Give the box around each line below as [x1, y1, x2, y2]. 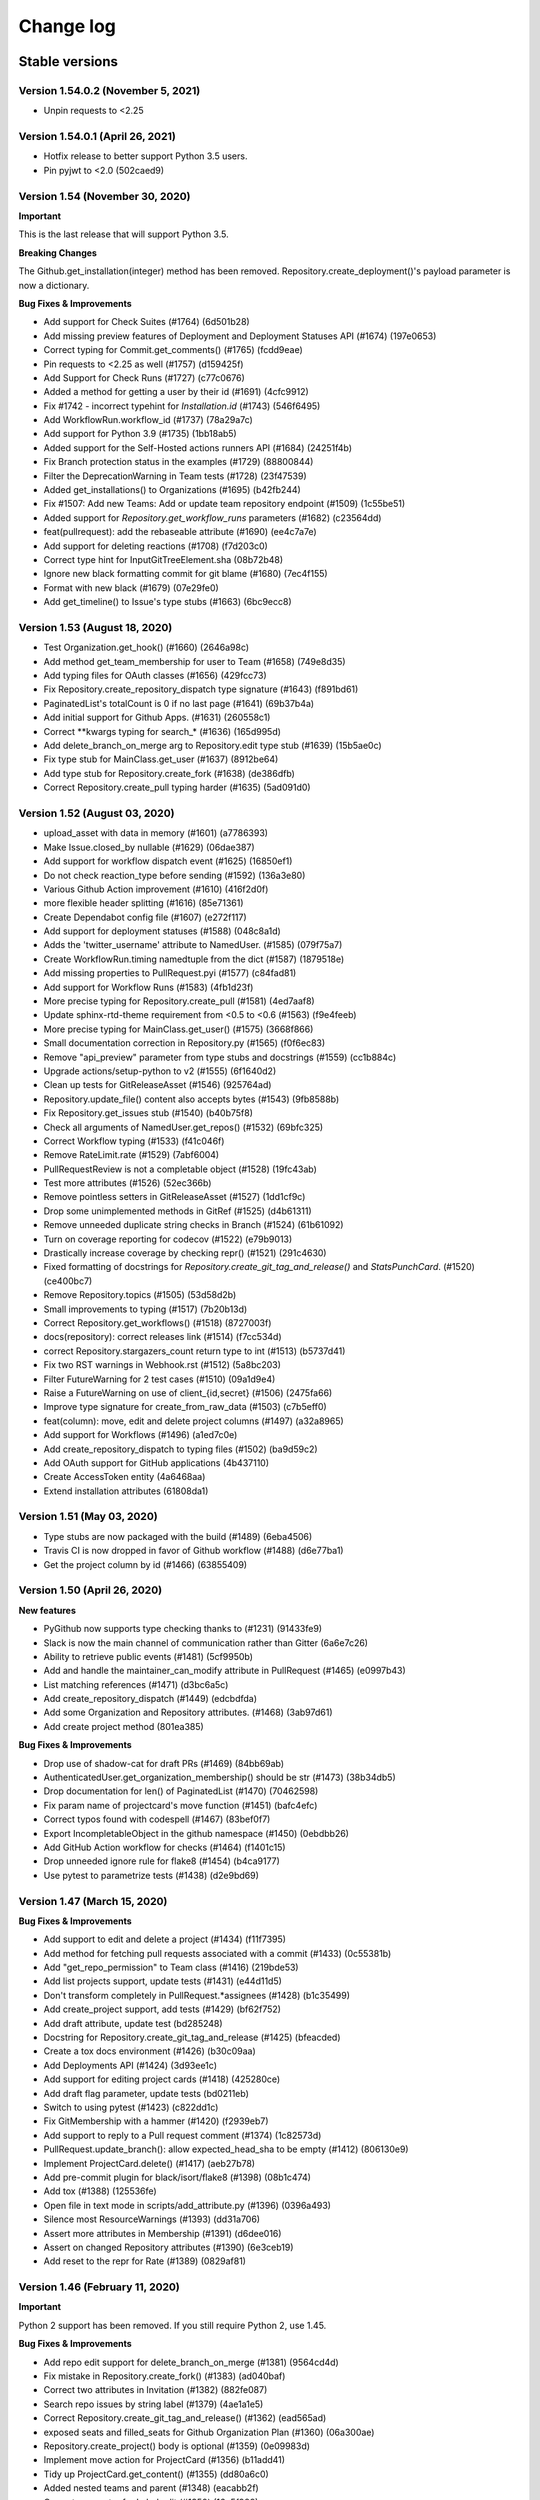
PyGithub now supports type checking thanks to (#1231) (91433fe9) [43, 1623, 323, 1635]
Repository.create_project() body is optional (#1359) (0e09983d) [43, 2440, 310, 2452]
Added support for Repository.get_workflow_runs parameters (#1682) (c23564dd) [43, 511, 382, 524]
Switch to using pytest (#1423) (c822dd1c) [43, 2101, 219, 2113]
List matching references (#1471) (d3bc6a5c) [43, 1678, 229, 1690]
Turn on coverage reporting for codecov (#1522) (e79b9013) [43, 1233, 293, 1245]
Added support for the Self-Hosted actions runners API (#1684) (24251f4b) [43, 441, 353, 454]
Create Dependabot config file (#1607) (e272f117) [43, 911, 247, 923]
